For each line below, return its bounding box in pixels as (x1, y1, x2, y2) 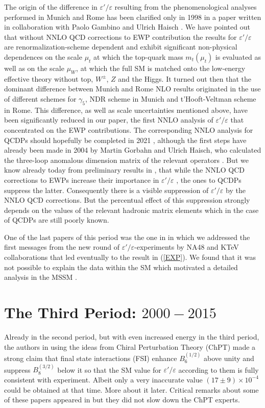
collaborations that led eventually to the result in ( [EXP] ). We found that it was (4, 252, 256, 262)
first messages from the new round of (4, 242, 119, 252)
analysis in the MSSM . (4, 272, 77, 282)
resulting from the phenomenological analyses (114, 2, 257, 12)
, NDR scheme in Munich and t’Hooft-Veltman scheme (85, 93, 256, 104)
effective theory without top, (4, 73, 93, 84)
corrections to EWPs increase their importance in (4, 174, 159, 185)
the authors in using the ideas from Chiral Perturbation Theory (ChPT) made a (4, 341, 256, 352)
